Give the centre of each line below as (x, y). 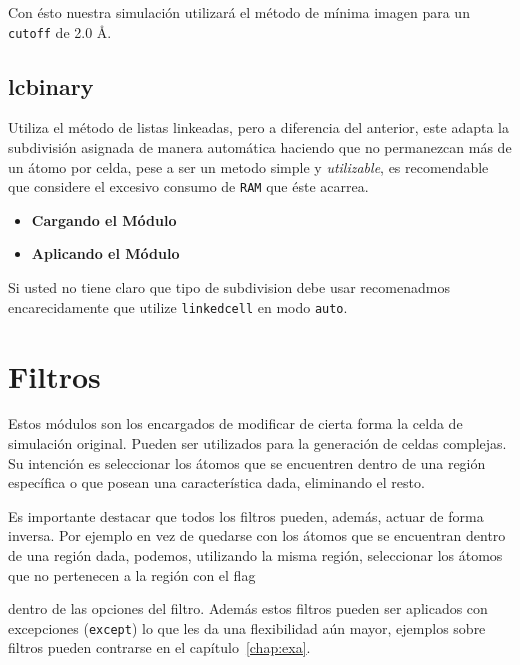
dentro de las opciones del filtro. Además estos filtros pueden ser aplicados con (248, 608)
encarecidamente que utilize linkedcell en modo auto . (178, 306)
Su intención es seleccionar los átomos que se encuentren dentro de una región (247, 462)
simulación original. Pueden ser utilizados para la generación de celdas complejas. (257, 443)
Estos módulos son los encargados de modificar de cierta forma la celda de (235, 423)
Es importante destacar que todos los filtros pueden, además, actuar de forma (246, 515)
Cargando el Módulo (104, 219)
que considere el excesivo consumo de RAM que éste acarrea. (188, 186)
